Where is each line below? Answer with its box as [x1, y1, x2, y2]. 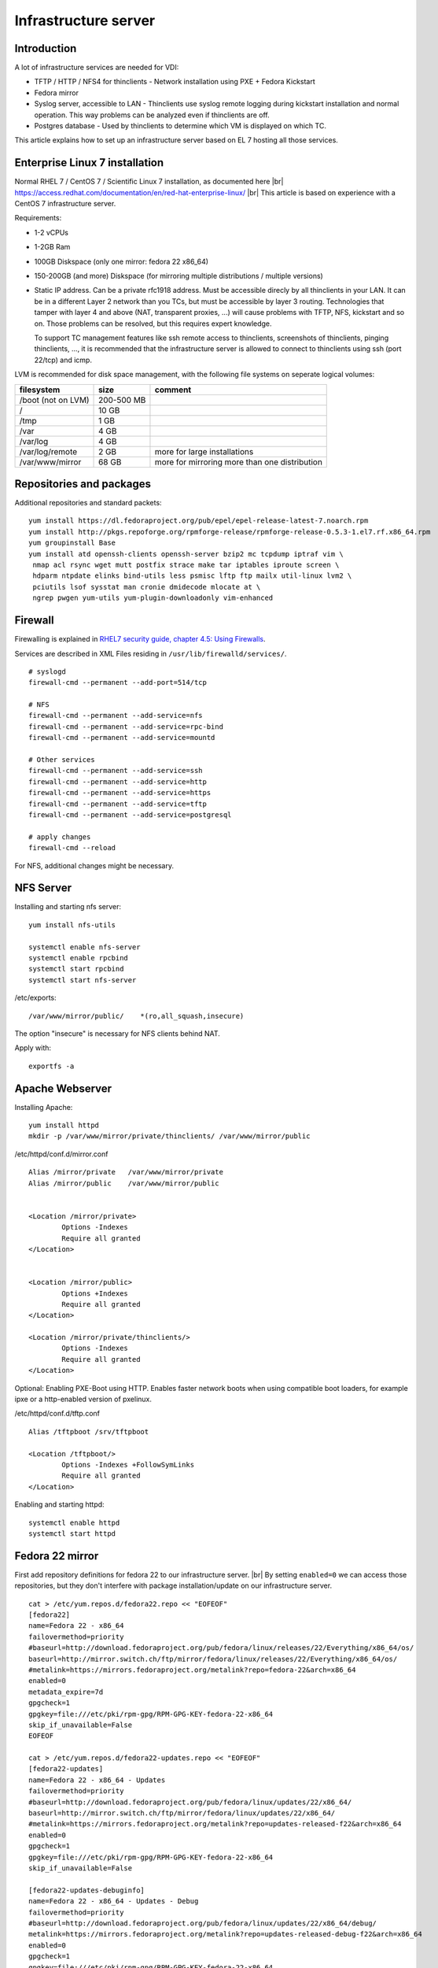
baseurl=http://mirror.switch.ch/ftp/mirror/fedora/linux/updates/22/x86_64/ [28, 1809, 336, 1818]
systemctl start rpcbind [28, 964, 124, 974]
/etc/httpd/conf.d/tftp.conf [14, 1409, 100, 1419]
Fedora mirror [34, 87, 79, 98]
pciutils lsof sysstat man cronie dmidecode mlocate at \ [32, 583, 261, 591]
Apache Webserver [14, 1082, 112, 1095]
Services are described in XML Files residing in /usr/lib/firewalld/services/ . [14, 649, 287, 658]
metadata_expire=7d [28, 1687, 104, 1696]
